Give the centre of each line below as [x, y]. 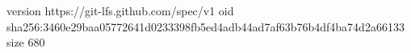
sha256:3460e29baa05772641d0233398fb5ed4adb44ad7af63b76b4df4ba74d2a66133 [205, 26]
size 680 [26, 42]
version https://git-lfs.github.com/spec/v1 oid [120, 10]
